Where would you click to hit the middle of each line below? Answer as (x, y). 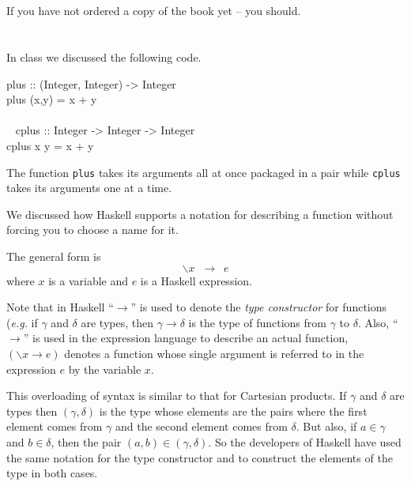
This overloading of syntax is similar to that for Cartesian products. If (177, 396)
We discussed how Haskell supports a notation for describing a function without (200, 214)
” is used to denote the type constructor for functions (259, 307)
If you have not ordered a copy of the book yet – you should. (154, 11)
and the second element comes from (202, 426)
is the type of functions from (257, 322)
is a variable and (89, 280)
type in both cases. (52, 473)
